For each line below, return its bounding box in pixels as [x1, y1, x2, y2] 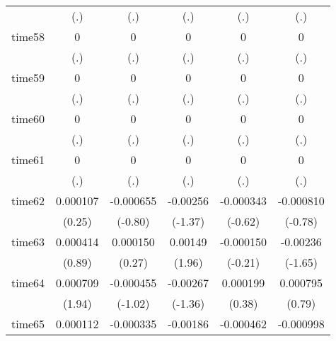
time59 [11, 69, 45, 86]
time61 [11, 151, 45, 168]
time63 [11, 233, 45, 250]
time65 [11, 316, 45, 332]
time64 [11, 274, 45, 291]
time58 [11, 28, 45, 45]
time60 [11, 110, 45, 127]
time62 [11, 192, 45, 209]
